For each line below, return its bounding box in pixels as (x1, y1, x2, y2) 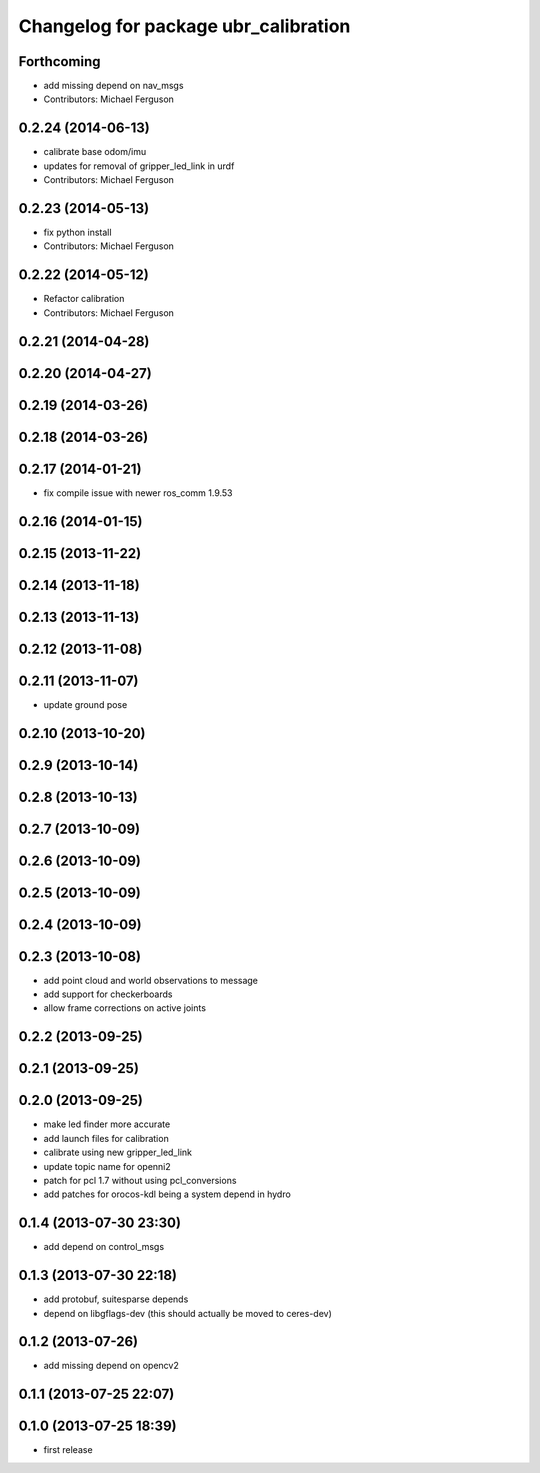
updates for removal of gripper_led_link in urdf (43, 160, 235, 172)
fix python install (43, 226, 112, 239)
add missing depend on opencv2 (43, 1360, 179, 1372)
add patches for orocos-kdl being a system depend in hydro (43, 1188, 292, 1200)
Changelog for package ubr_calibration (18, 15, 351, 37)
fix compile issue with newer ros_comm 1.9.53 (43, 486, 234, 499)
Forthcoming (18, 53, 101, 70)
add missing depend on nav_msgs (43, 80, 184, 92)
